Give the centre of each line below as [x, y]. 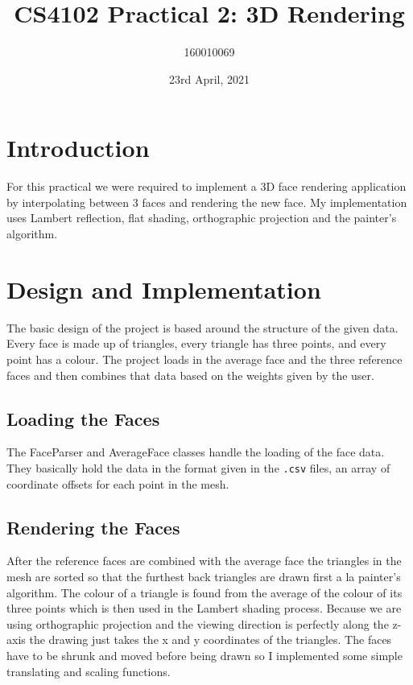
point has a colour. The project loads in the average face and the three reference [204, 359]
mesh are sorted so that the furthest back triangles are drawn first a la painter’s [204, 576]
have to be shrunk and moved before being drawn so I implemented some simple [204, 655]
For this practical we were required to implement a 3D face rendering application [206, 186]
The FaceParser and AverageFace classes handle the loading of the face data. [196, 452]
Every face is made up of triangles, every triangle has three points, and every [196, 343]
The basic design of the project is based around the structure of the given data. [202, 327]
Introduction [78, 148]
